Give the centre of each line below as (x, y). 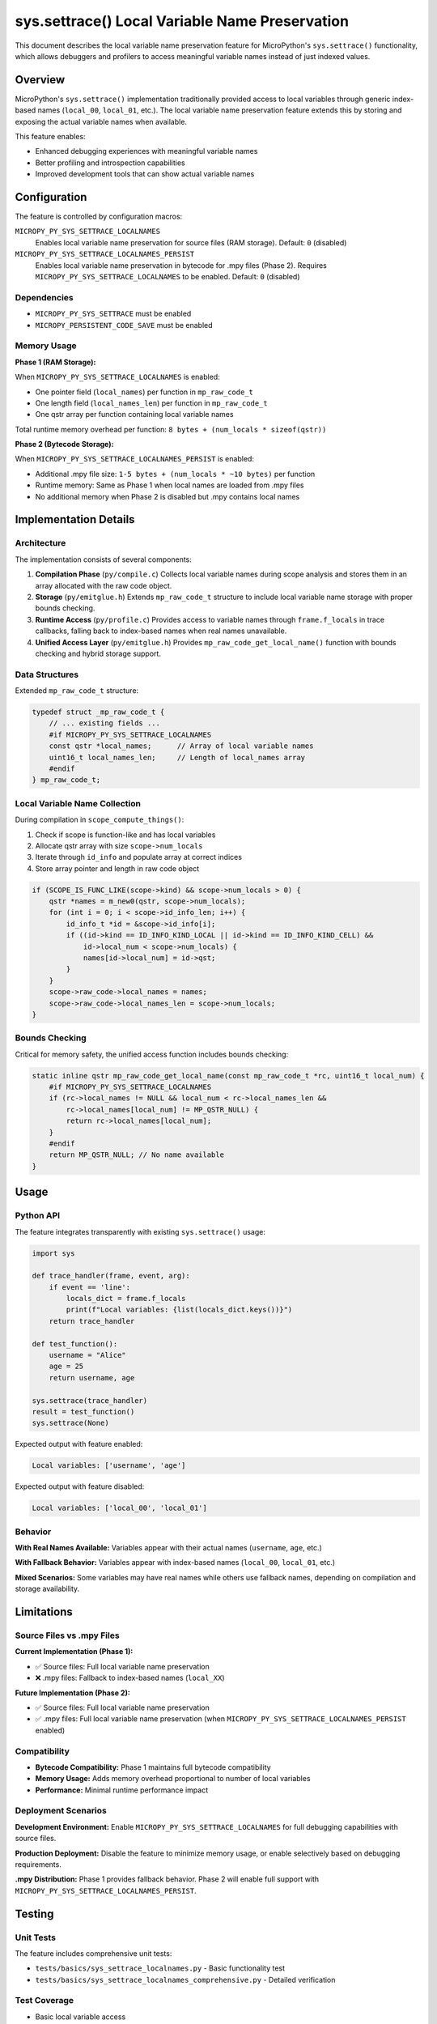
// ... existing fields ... (105, 723)
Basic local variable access (81, 2017)
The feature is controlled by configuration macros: (99, 217)
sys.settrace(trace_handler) (90, 1400)
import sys (53, 1253)
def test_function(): (75, 1344)
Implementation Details (75, 519)
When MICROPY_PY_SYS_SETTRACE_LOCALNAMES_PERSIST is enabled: (135, 459)
